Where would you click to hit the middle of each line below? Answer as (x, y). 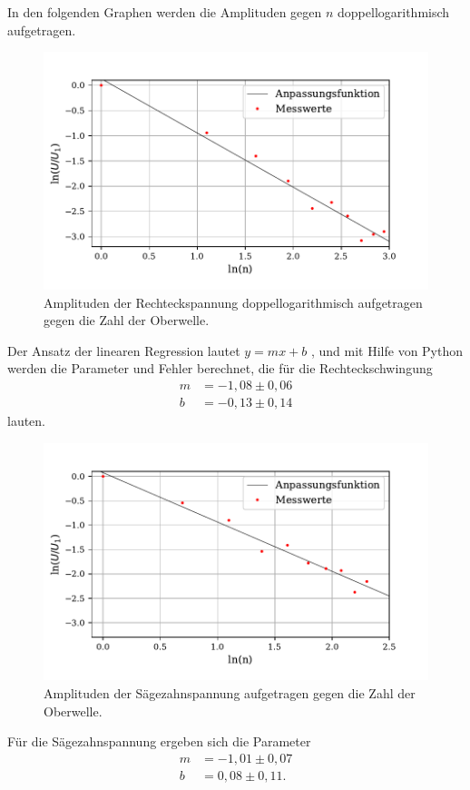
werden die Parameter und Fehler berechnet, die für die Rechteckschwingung (220, 368)
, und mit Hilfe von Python (387, 350)
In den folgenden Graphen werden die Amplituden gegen (165, 12)
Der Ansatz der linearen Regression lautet (124, 350)
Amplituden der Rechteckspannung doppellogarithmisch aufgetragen (233, 302)
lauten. (27, 421)
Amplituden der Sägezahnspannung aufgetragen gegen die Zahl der (230, 693)
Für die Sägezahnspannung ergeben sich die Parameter (159, 741)
